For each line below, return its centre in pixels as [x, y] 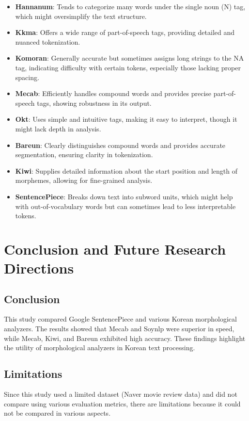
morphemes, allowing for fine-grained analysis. [84, 180]
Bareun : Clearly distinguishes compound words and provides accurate [120, 145]
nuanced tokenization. [48, 41]
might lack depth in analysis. [58, 128]
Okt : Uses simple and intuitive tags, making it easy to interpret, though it [126, 119]
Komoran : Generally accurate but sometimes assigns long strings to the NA [130, 58]
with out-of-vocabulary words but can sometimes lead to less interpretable [125, 206]
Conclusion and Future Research [115, 249]
